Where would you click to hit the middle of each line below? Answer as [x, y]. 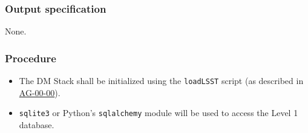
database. [37, 124]
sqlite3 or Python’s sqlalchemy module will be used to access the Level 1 [159, 113]
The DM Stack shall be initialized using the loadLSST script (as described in [161, 81]
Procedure [31, 58]
